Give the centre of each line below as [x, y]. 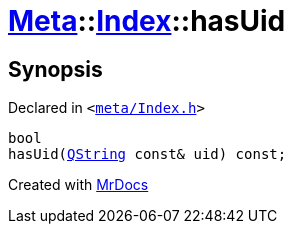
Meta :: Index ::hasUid [147, 21]
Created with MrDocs [78, 185]
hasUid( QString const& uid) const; [147, 154]
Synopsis [55, 69]
